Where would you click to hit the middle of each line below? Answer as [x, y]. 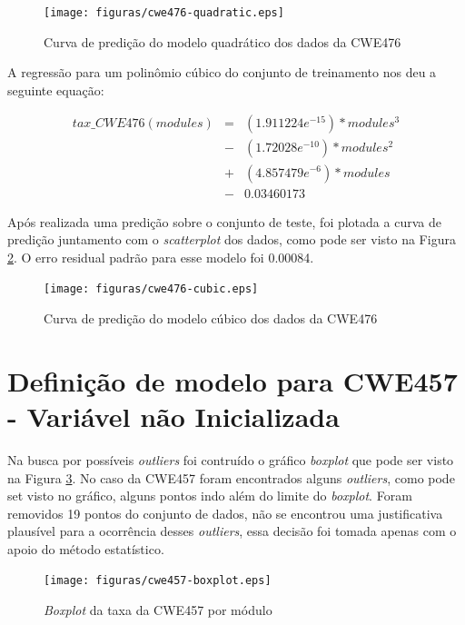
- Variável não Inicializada [173, 416]
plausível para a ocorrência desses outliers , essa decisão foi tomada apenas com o [232, 531]
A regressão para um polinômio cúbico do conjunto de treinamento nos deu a [222, 72]
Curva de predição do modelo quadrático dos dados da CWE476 [223, 41]
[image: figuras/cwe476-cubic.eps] [151, 289]
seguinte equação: [56, 89]
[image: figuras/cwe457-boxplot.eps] [158, 581]
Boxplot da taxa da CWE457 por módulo [158, 610]
